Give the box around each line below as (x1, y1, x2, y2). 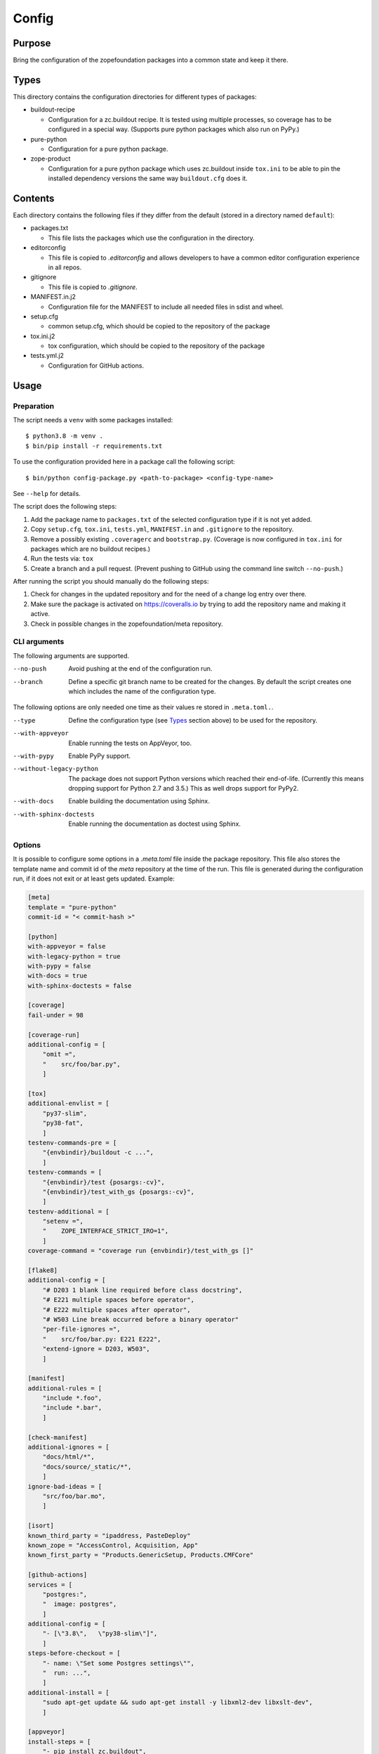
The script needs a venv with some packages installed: (13, 416, 173, 424)
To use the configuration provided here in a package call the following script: (13, 457, 235, 466)
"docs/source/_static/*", (42, 1463, 132, 1471)
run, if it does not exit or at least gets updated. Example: (13, 874, 175, 883)
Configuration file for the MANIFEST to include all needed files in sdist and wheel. (48, 302, 284, 311)
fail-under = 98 (27, 1011, 84, 1019)
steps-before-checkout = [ (27, 1649, 121, 1657)
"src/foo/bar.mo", (42, 1492, 106, 1500)
